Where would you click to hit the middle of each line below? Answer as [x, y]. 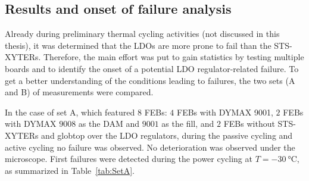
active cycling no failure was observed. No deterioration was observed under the [150, 147]
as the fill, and [188, 124]
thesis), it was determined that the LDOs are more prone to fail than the [138, 45]
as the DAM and [109, 124]
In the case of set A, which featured [70, 112]
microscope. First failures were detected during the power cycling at [129, 159]
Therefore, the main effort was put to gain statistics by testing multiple [174, 57]
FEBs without [249, 124]
